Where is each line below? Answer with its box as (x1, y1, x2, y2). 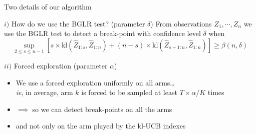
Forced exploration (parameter (14, 60, 108, 70)
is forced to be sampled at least (81, 87, 177, 97)
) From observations (150, 18, 212, 28)
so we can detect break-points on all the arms (32, 103, 172, 114)
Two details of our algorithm (4, 1, 92, 11)
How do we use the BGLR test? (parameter (11, 18, 145, 28)
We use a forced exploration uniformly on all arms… (16, 77, 175, 87)
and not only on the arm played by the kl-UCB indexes (16, 120, 186, 131)
